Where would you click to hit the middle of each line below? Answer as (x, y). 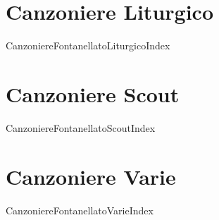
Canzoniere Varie (91, 176)
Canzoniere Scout (93, 93)
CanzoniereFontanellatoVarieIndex (80, 210)
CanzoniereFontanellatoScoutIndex (81, 127)
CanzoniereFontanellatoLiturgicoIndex (88, 45)
